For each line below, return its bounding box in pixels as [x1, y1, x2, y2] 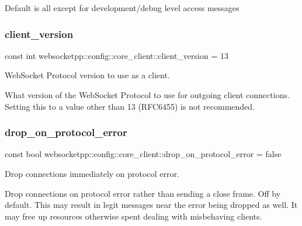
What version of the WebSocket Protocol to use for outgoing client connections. [5, 89, 290, 100]
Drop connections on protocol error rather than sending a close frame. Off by [5, 187, 281, 199]
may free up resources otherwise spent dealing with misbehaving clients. [5, 210, 262, 222]
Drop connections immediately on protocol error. [5, 168, 179, 179]
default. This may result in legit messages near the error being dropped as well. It [5, 199, 298, 211]
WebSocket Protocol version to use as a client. [5, 69, 170, 81]
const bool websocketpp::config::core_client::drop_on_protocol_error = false [5, 148, 282, 160]
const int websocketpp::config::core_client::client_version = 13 [5, 49, 228, 61]
